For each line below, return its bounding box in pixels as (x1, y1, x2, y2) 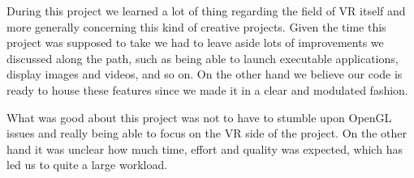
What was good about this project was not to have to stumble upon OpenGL (6, 108, 392, 125)
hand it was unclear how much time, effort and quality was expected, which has (6, 140, 403, 157)
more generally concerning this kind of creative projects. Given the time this (6, 18, 386, 35)
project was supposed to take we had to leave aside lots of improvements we (6, 34, 384, 51)
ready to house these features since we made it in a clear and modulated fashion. (6, 81, 408, 98)
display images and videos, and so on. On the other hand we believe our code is (6, 66, 403, 83)
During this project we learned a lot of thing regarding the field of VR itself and (6, 2, 406, 19)
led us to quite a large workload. (6, 156, 168, 173)
